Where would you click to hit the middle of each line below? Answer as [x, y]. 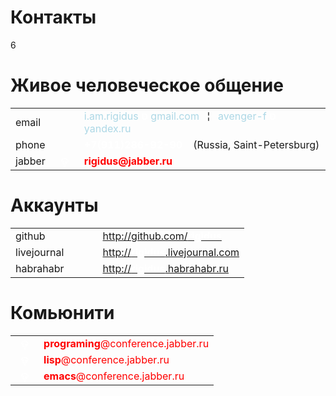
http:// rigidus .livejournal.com [171, 252]
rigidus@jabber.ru [128, 161]
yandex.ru [107, 128]
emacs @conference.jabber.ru [114, 376]
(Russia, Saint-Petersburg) [256, 144]
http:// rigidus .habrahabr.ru [166, 268]
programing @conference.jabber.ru [126, 343]
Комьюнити [62, 313]
